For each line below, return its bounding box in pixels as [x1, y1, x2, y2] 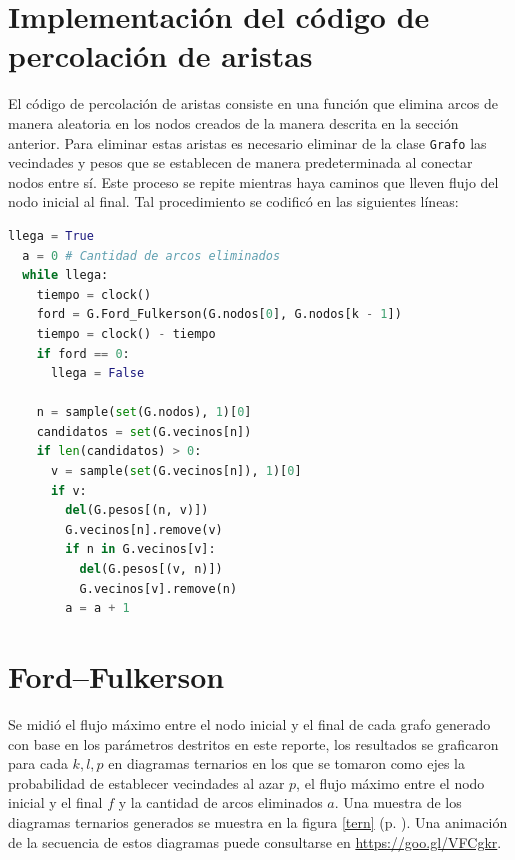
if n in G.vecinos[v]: [65, 542, 216, 557]
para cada [8, 753, 68, 774]
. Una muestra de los [334, 792, 462, 813]
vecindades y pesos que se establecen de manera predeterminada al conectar [8, 152, 473, 173]
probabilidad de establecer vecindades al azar [8, 772, 285, 793]
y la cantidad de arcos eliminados [118, 792, 323, 813]
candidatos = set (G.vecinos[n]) [36, 424, 252, 439]
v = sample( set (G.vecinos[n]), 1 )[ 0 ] [50, 464, 302, 479]
